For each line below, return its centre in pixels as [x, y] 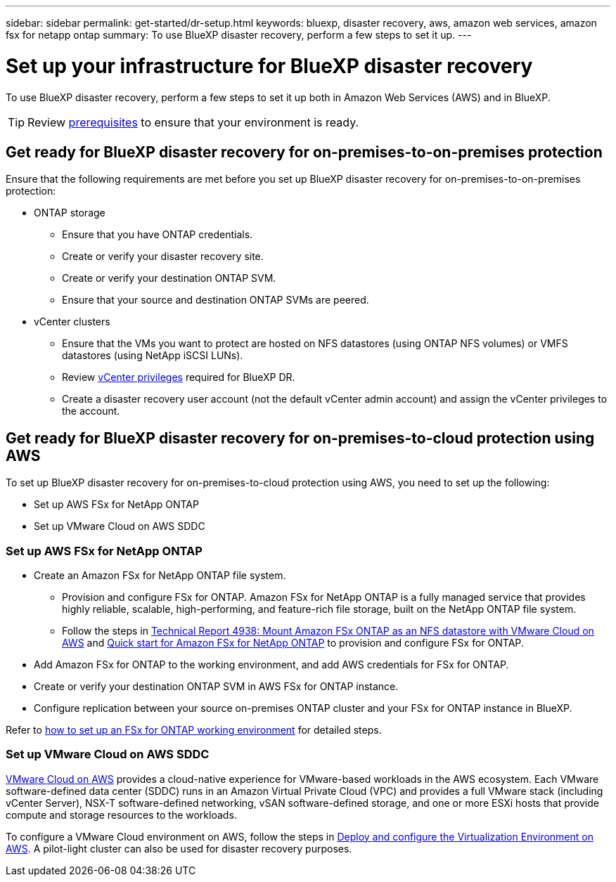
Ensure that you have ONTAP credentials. [158, 235]
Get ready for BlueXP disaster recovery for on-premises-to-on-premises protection [304, 152]
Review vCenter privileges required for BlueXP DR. [179, 377]
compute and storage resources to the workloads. [121, 815]
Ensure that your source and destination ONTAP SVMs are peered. [216, 300]
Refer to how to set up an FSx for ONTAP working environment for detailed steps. [194, 729]
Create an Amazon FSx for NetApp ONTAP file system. [160, 575]
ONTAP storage [70, 213]
